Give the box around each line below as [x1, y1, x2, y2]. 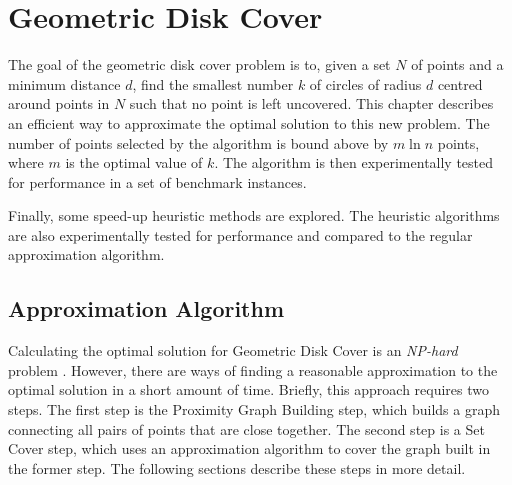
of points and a [411, 54, 504, 75]
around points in [8, 93, 110, 114]
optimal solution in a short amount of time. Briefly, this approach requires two [8, 379, 489, 400]
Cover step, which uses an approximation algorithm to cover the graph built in [8, 438, 491, 459]
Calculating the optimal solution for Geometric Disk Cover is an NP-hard [8, 340, 458, 361]
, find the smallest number [132, 73, 294, 94]
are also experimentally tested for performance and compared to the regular [8, 224, 473, 245]
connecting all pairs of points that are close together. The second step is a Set [8, 418, 485, 439]
